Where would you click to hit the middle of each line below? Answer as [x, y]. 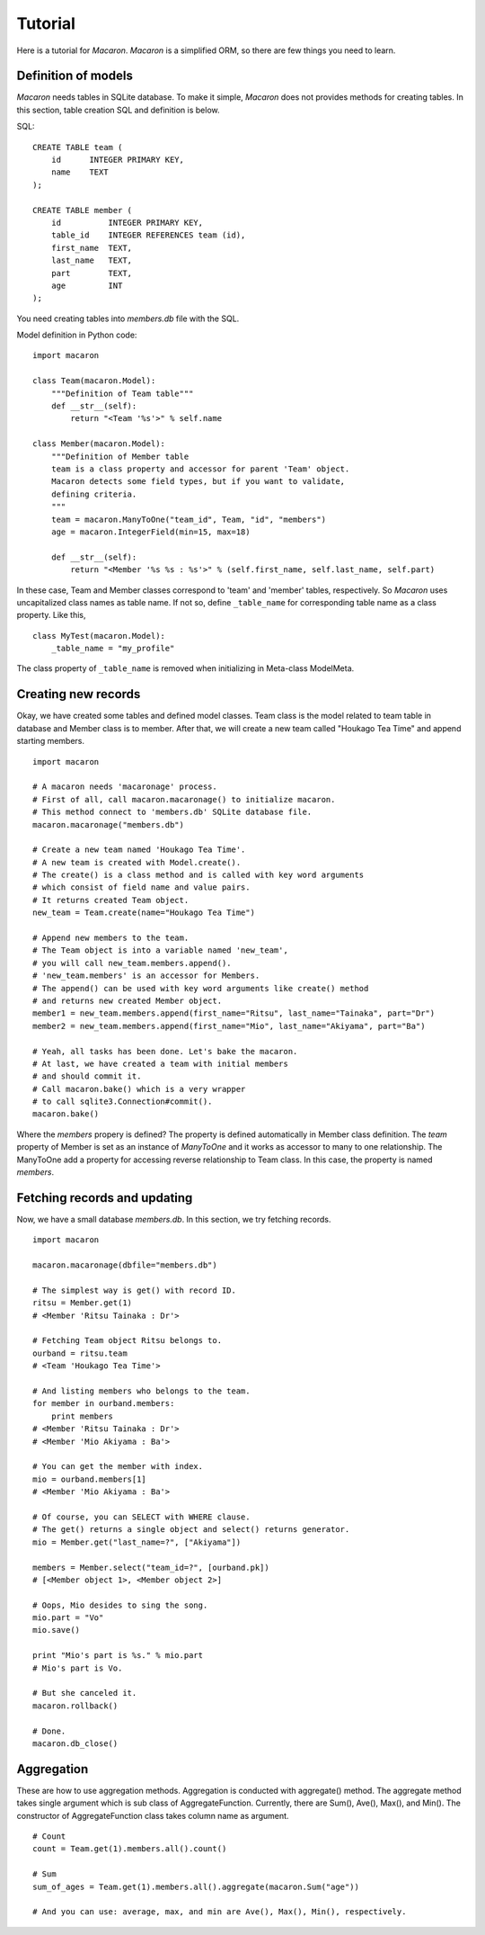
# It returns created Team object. [111, 900]
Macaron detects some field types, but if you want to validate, [198, 482]
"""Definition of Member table [120, 456]
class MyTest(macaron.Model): [99, 636]
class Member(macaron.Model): [99, 444]
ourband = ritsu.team [80, 1353]
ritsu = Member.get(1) [83, 1303]
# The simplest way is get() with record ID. [135, 1290]
